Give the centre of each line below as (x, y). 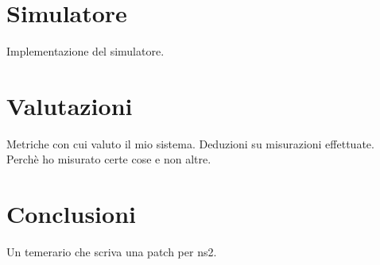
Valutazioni (70, 105)
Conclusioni (71, 214)
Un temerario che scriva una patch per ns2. (112, 252)
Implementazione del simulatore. (85, 51)
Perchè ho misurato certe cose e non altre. (109, 159)
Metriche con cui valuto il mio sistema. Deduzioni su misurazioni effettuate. (190, 143)
